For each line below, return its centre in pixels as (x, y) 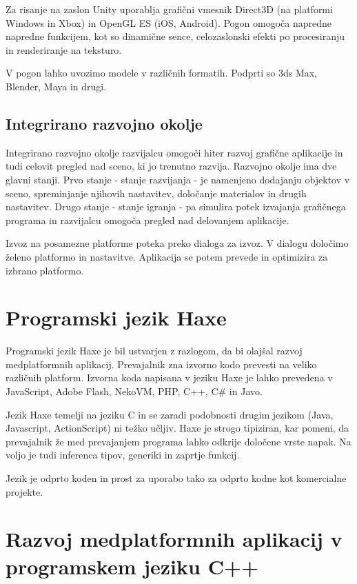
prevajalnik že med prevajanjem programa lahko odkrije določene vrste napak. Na (178, 441)
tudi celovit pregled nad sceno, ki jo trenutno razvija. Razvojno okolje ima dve (171, 166)
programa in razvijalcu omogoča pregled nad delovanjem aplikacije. (147, 220)
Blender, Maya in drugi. (56, 86)
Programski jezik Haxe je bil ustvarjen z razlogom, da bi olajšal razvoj (154, 351)
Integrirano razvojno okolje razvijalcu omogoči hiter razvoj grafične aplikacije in (174, 152)
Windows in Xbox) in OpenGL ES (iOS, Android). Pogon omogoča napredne (169, 22)
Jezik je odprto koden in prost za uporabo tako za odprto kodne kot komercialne (176, 477)
